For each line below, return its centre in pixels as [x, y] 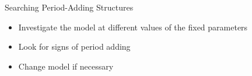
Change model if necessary [66, 66]
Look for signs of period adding [74, 46]
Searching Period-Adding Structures [69, 7]
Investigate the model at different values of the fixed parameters [133, 27]
